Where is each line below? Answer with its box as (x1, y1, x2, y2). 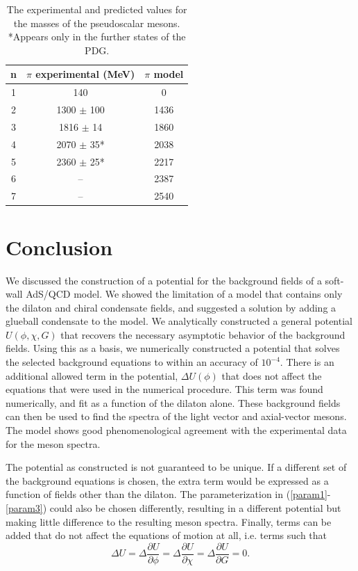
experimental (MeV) (35, 67, 135, 81)
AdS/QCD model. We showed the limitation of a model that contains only (26, 287, 343, 301)
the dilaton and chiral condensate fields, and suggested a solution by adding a (6, 300, 336, 314)
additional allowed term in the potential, (6, 368, 178, 383)
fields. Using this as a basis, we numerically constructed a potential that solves (6, 341, 340, 355)
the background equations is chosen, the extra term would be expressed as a (6, 473, 329, 488)
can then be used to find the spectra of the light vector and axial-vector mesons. (6, 409, 347, 424)
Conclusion (6, 232, 113, 261)
